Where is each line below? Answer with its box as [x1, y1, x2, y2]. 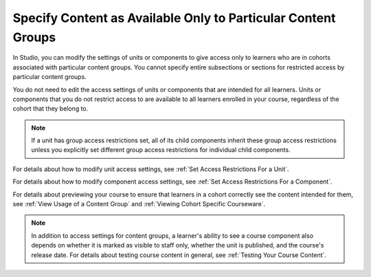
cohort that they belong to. [12, 104, 89, 113]
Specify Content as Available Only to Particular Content [12, 10, 336, 25]
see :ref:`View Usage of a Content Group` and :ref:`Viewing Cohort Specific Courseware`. [12, 200, 266, 208]
